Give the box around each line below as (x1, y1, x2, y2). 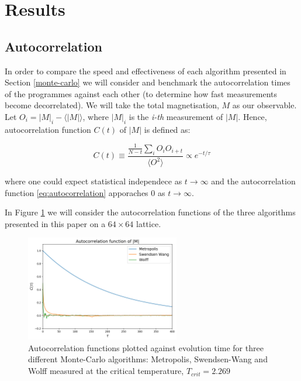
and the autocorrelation (211, 175, 296, 187)
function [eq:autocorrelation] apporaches (5, 186, 148, 198)
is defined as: (144, 123, 191, 135)
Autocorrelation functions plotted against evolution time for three (28, 341, 264, 353)
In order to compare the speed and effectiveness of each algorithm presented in (5, 64, 286, 77)
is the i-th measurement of (129, 110, 223, 122)
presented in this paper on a (5, 217, 106, 229)
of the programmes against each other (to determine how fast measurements (5, 87, 278, 99)
